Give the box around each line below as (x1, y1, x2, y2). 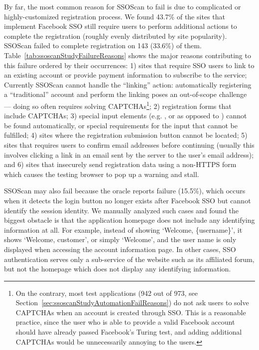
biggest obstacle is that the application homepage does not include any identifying (4, 215, 255, 225)
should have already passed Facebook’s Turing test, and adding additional (15, 327, 242, 337)
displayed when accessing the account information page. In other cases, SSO (4, 244, 236, 254)
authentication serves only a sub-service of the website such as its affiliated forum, (4, 254, 255, 264)
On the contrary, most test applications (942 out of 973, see (15, 287, 198, 298)
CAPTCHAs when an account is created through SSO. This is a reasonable (15, 307, 246, 317)
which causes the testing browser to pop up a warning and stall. (4, 169, 199, 179)
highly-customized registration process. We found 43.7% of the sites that (4, 11, 225, 21)
